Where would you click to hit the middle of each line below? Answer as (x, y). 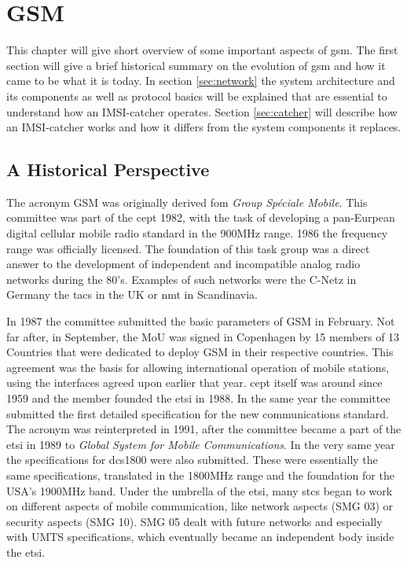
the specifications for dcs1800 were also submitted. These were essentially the (192, 460)
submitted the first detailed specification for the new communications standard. (198, 413)
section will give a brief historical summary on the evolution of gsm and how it (196, 65)
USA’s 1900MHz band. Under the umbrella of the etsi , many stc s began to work (200, 490)
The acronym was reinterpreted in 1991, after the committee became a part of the (204, 429)
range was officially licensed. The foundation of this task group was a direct (188, 248)
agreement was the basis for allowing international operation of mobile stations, (198, 367)
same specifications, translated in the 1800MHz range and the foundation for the (200, 475)
